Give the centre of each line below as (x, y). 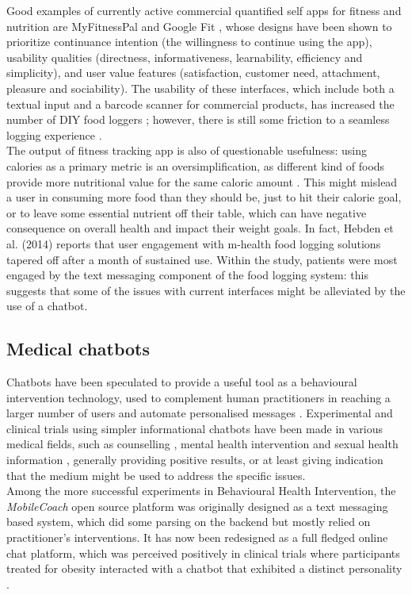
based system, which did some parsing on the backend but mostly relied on (189, 522)
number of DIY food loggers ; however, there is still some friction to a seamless (198, 119)
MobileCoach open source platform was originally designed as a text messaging (197, 506)
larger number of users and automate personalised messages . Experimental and (200, 413)
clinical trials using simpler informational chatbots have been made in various (195, 428)
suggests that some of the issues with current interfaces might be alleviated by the (206, 290)
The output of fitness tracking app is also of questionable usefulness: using (187, 150)
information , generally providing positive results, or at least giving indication (195, 460)
